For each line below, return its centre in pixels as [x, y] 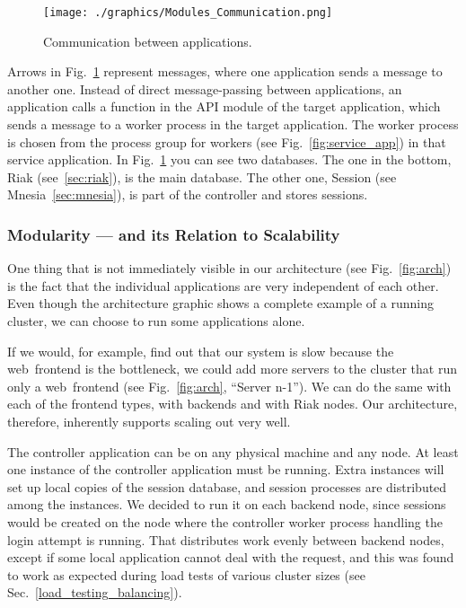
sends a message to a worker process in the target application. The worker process [233, 124]
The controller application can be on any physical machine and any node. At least [233, 451]
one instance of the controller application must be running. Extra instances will [226, 469]
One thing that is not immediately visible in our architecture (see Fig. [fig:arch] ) [229, 268]
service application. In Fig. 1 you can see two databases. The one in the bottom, [229, 159]
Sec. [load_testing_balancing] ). [95, 592]
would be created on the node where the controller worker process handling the [225, 521]
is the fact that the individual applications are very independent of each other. [223, 285]
